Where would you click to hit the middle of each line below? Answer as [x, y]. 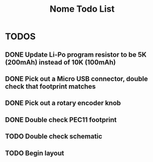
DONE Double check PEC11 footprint [61, 120]
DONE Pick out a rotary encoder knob [63, 103]
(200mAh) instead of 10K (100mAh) [61, 62]
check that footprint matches [51, 86]
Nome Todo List [82, 9]
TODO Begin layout [35, 153]
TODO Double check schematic [54, 136]
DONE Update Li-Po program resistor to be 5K [76, 55]
